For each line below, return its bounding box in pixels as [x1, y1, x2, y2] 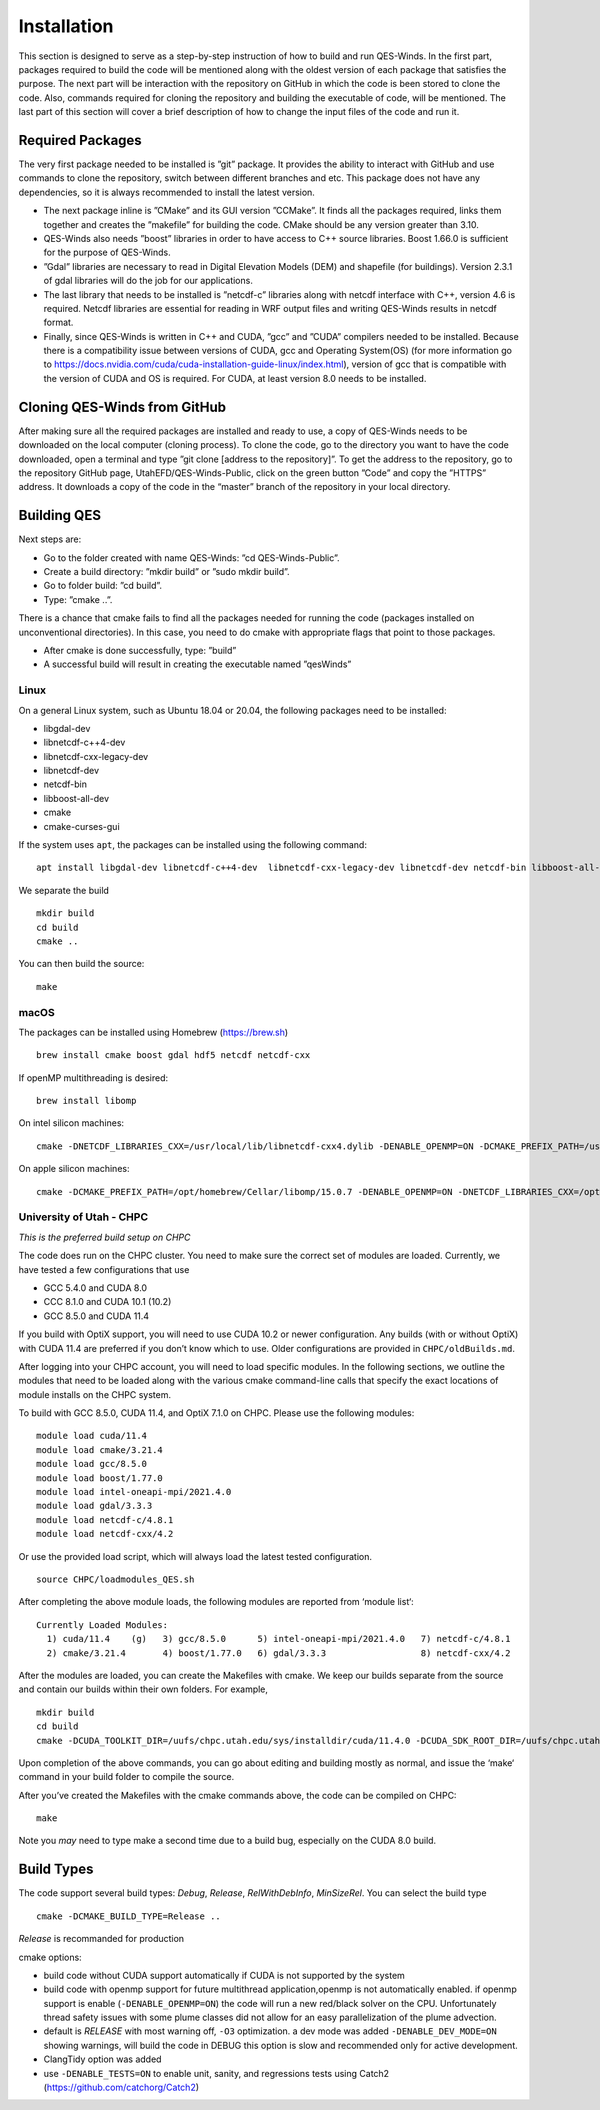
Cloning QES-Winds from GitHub [18, 398, 227, 415]
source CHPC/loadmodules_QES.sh [36, 1573, 195, 1585]
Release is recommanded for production [18, 1933, 185, 1945]
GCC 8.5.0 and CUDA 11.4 [43, 1310, 150, 1322]
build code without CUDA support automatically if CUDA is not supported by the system [43, 1969, 405, 1981]
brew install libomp [36, 1095, 137, 1107]
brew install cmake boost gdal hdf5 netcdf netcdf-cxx [36, 1050, 311, 1061]
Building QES [18, 507, 102, 524]
